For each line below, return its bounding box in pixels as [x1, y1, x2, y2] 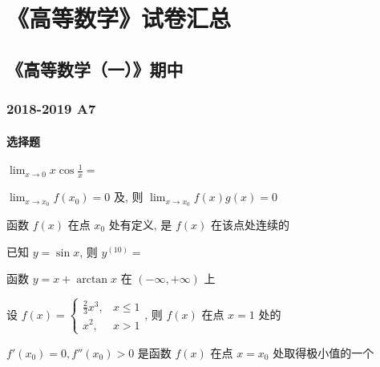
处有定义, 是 [108, 216, 172, 232]
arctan [76, 274, 108, 286]
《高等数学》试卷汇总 [6, 2, 232, 34]
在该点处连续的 [210, 216, 289, 232]
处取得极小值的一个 [273, 344, 374, 361]
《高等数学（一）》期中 [6, 56, 184, 81]
